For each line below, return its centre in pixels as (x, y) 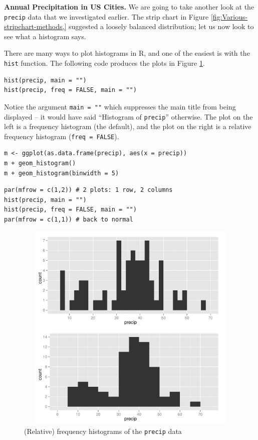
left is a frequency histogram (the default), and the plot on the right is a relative (128, 126)
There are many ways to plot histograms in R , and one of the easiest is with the (127, 53)
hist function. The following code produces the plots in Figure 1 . (104, 63)
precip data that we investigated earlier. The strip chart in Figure (106, 16)
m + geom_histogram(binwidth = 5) (62, 173)
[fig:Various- (229, 16)
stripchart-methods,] (35, 26)
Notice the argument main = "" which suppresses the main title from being (120, 106)
